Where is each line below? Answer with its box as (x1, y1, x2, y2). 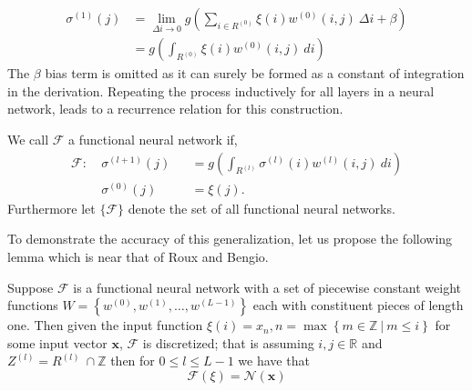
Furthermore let (7, 198, 96, 217)
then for (110, 351, 155, 370)
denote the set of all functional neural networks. (128, 198, 395, 217)
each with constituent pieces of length (252, 296, 464, 315)
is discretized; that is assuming (142, 333, 314, 352)
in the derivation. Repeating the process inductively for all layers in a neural (7, 81, 435, 100)
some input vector (7, 333, 108, 352)
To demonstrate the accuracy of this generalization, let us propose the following (7, 229, 453, 248)
